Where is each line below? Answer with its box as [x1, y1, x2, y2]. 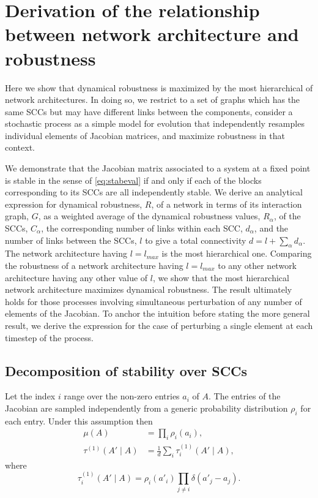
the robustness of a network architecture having [5, 259, 183, 272]
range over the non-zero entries [64, 390, 180, 402]
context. [5, 141, 35, 154]
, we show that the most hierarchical [152, 271, 289, 284]
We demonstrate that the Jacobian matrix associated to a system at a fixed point [5, 162, 311, 175]
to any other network [218, 259, 297, 272]
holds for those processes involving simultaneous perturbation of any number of [5, 295, 302, 307]
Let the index [5, 390, 56, 402]
